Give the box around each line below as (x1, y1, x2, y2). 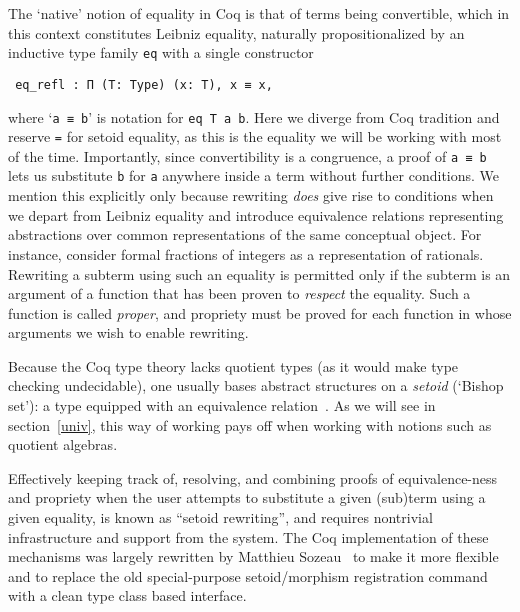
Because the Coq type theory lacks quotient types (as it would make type (8, 355, 459, 376)
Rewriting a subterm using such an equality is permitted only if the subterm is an (8, 263, 511, 284)
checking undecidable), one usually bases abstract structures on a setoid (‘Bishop (8, 375, 504, 396)
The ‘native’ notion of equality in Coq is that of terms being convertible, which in (8, 3, 510, 23)
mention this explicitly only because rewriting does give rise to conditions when (8, 185, 494, 206)
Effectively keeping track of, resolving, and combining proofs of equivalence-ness (8, 467, 498, 488)
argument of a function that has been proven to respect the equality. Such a (8, 283, 471, 304)
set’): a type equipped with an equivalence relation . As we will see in (8, 395, 436, 416)
